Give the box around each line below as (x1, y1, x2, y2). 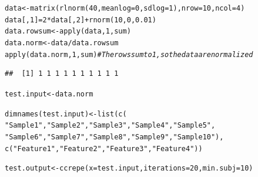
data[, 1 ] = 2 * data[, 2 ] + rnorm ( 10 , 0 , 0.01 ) (5, 15, 156, 24)
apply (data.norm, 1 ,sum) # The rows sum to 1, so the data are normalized (5, 50, 253, 59)
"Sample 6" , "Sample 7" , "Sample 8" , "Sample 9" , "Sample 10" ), (5, 132, 224, 141)
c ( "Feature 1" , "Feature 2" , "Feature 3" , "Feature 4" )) (5, 144, 203, 153)
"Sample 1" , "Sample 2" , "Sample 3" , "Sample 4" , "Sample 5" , (5, 121, 216, 130)
